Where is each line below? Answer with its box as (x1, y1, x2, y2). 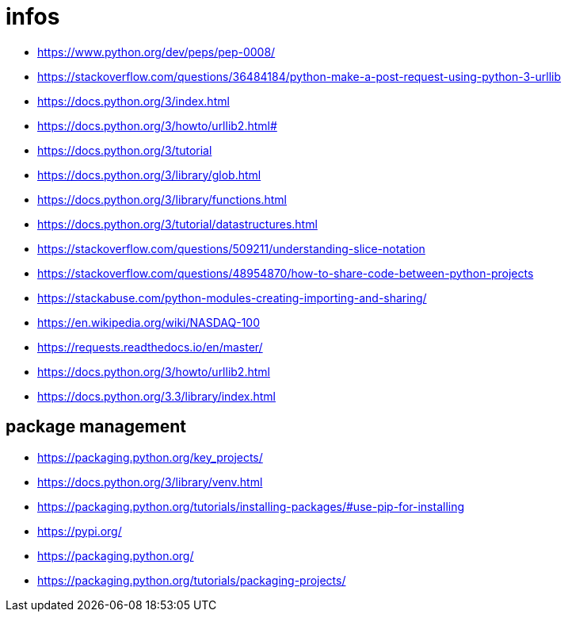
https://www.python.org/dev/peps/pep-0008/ (37, 44, 276, 59)
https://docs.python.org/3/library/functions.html (37, 192, 287, 206)
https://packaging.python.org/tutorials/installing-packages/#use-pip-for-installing (37, 499, 465, 513)
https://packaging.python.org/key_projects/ (37, 450, 263, 464)
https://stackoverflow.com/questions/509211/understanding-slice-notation (37, 241, 425, 255)
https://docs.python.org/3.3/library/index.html (37, 389, 276, 403)
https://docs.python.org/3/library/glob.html (37, 167, 261, 182)
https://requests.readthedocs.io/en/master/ (37, 340, 263, 354)
